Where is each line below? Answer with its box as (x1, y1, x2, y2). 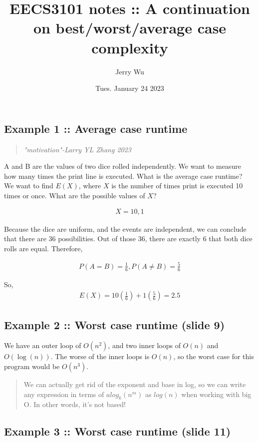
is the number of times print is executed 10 (111, 180, 243, 191)
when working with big (181, 389, 252, 399)
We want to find (4, 180, 53, 191)
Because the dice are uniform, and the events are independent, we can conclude (4, 223, 247, 234)
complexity (91, 37, 168, 57)
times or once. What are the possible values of (4, 190, 145, 200)
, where (78, 180, 101, 191)
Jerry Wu (115, 66, 144, 76)
